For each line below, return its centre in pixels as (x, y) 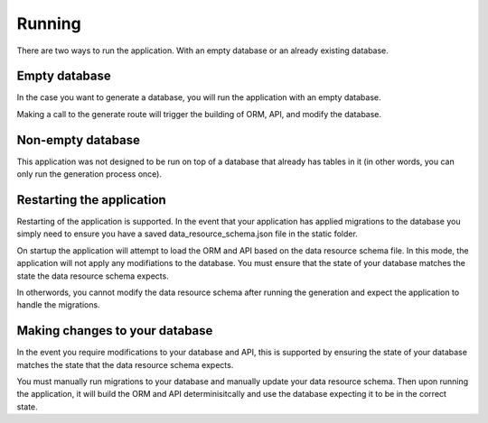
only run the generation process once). (89, 174)
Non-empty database (78, 140)
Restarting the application (91, 200)
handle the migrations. (58, 305)
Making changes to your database (115, 331)
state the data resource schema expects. (93, 276)
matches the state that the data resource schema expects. (125, 364)
